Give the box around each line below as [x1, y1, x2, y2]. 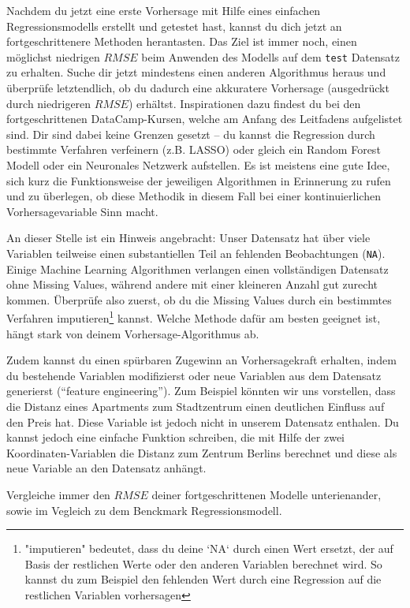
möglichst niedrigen [6, 48, 100, 65]
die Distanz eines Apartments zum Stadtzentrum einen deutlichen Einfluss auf [6, 398, 385, 415]
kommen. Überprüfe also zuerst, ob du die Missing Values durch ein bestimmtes [6, 291, 392, 308]
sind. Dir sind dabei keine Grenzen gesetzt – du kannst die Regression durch [6, 125, 375, 142]
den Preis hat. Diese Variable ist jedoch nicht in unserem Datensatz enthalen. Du [6, 413, 399, 430]
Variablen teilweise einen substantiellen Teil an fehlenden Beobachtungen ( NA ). [6, 244, 386, 261]
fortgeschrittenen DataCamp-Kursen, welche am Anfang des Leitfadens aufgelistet [6, 110, 403, 127]
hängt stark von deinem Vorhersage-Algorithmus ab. [6, 325, 259, 341]
